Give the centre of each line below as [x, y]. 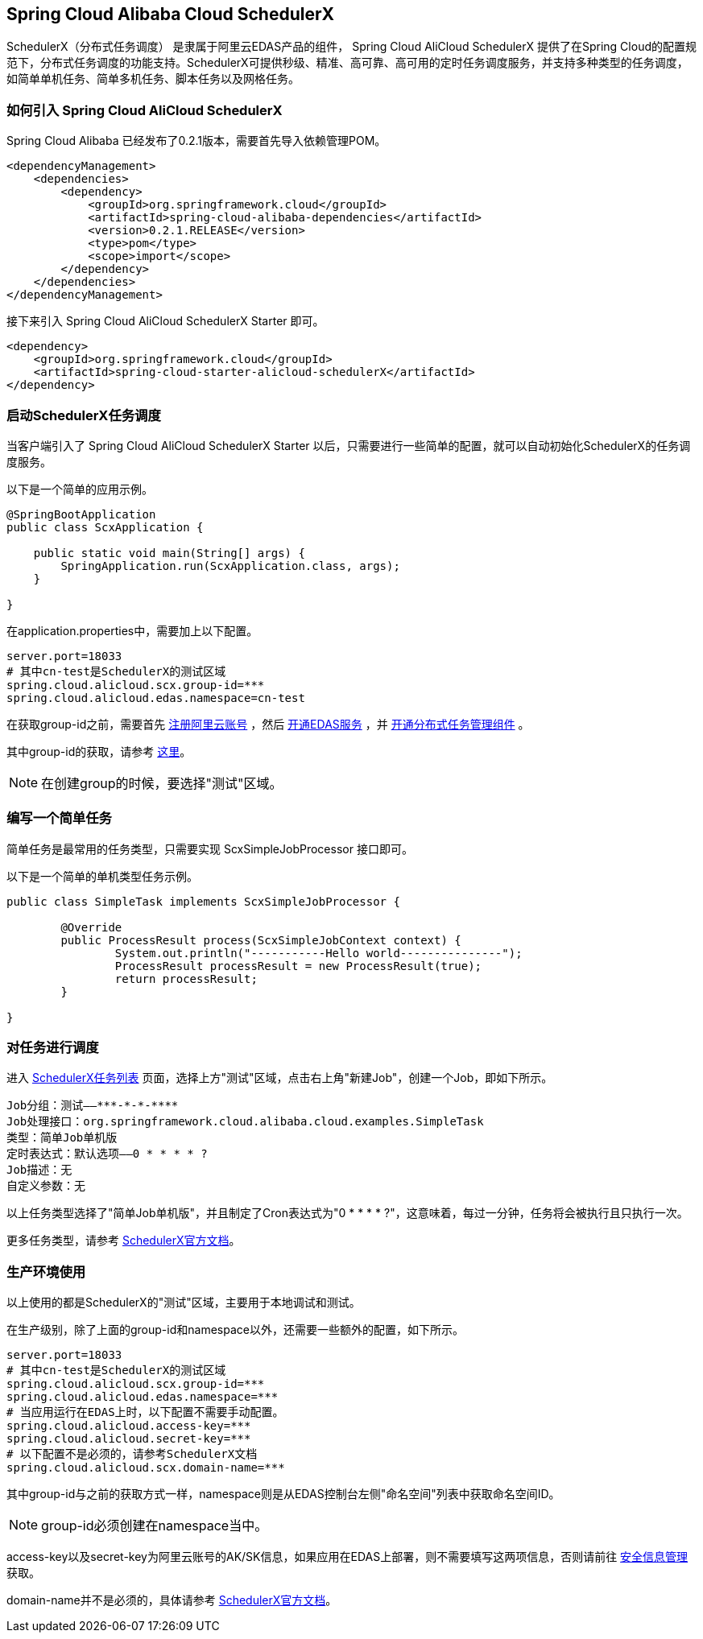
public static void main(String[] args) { [169, 553]
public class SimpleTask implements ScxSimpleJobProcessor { [203, 901]
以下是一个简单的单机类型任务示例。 [102, 876]
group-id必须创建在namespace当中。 [155, 1526]
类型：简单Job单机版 [62, 1138]
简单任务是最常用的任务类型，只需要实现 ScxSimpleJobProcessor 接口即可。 [210, 848]
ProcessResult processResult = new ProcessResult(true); [298, 966]
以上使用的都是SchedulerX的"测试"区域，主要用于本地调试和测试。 [184, 1303]
